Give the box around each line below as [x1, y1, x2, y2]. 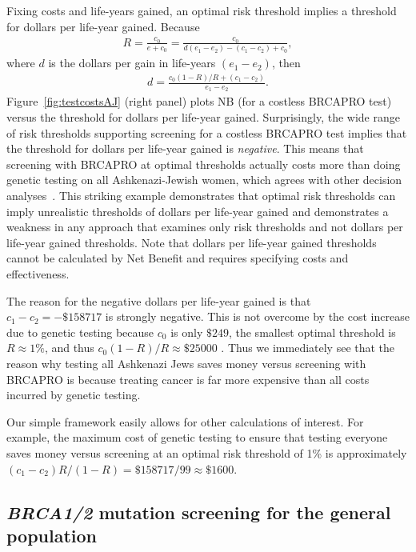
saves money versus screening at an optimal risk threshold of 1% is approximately [6, 444, 407, 461]
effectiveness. [6, 266, 70, 282]
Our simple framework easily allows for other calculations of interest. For [6, 413, 364, 430]
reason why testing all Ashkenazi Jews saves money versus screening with [6, 354, 366, 371]
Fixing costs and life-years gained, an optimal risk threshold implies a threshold [6, 2, 397, 18]
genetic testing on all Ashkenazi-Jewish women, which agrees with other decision [6, 171, 402, 188]
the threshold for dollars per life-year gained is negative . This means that [6, 140, 364, 157]
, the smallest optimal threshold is [228, 323, 396, 340]
